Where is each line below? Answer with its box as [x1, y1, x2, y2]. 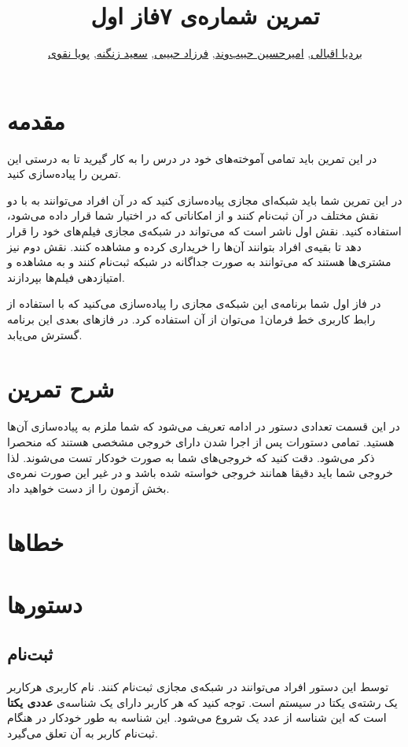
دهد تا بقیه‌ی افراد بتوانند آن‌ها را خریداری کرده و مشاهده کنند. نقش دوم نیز [7, 238, 362, 254]
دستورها [7, 587, 83, 619]
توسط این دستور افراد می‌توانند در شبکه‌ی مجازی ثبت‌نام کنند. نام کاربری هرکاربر [7, 679, 389, 695]
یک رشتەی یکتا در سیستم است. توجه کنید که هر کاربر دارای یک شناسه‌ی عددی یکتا [7, 693, 398, 710]
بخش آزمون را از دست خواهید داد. [7, 479, 170, 496]
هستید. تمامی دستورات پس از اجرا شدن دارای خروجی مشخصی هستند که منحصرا [7, 433, 395, 449]
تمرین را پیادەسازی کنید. [7, 165, 121, 182]
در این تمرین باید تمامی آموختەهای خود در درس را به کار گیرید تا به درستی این [7, 150, 377, 166]
